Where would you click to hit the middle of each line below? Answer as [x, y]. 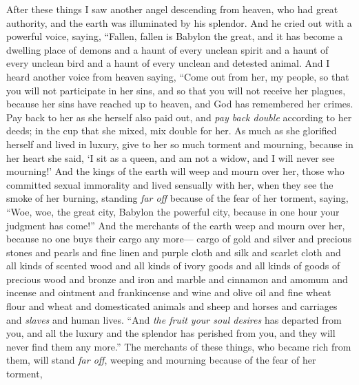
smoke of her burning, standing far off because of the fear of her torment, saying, [177, 198]
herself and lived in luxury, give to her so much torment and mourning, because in [180, 144]
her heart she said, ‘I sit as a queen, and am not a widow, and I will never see [171, 157]
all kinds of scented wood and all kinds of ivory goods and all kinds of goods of [173, 266]
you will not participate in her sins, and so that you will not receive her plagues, [176, 90]
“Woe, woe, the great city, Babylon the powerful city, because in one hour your [173, 211]
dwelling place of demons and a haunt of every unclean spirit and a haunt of [167, 49]
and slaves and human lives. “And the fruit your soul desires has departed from [174, 319]
